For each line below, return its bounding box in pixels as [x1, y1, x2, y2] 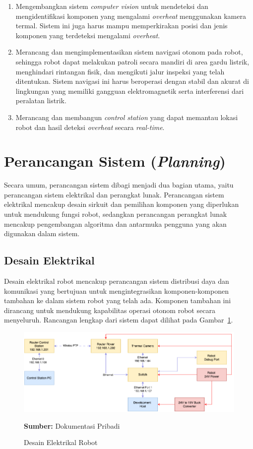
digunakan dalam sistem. [4, 228, 80, 239]
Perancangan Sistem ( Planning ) [4, 151, 226, 172]
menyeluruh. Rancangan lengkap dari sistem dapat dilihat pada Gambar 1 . [4, 315, 233, 325]
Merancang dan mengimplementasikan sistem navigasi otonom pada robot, [15, 47, 243, 57]
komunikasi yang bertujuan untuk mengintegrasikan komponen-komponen [4, 285, 229, 296]
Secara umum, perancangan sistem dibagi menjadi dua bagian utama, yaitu [4, 180, 234, 190]
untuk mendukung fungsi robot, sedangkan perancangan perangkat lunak [4, 209, 227, 219]
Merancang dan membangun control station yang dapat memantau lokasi [15, 112, 238, 122]
